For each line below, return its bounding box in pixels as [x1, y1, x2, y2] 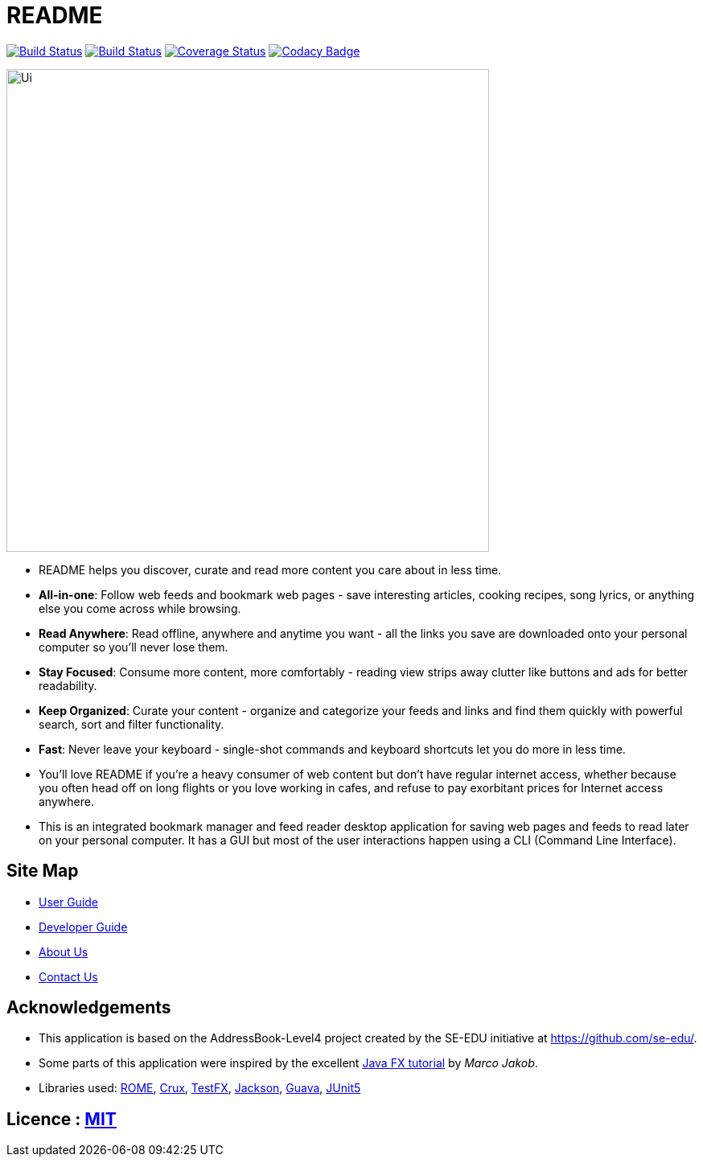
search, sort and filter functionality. [39, 717, 224, 731]
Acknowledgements [6, 997, 171, 1018]
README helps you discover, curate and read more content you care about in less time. [39, 562, 502, 577]
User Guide [39, 894, 99, 909]
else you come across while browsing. [39, 601, 241, 615]
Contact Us [39, 969, 98, 984]
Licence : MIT [6, 1108, 117, 1129]
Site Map [6, 861, 79, 881]
